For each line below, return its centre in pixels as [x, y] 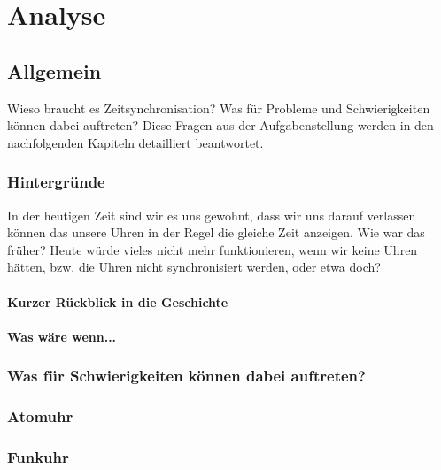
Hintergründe [56, 182]
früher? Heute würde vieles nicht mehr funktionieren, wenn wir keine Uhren [213, 249]
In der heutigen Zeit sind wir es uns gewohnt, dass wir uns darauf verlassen [212, 215]
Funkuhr [38, 456]
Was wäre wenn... [62, 336]
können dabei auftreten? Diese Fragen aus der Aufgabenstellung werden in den [220, 125]
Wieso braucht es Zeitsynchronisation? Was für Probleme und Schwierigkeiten [219, 108]
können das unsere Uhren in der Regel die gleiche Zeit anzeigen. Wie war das [216, 232]
